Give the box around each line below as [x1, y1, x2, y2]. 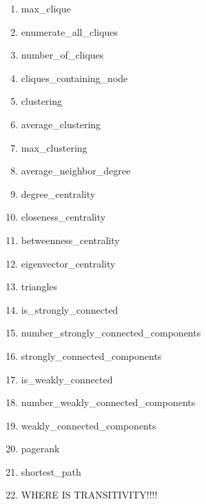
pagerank [21, 441, 60, 456]
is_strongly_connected [21, 302, 119, 316]
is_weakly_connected [21, 372, 113, 386]
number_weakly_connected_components [21, 395, 196, 410]
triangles [21, 279, 58, 294]
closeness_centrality [21, 210, 106, 224]
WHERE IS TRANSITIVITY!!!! [21, 487, 158, 502]
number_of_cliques [21, 48, 104, 62]
